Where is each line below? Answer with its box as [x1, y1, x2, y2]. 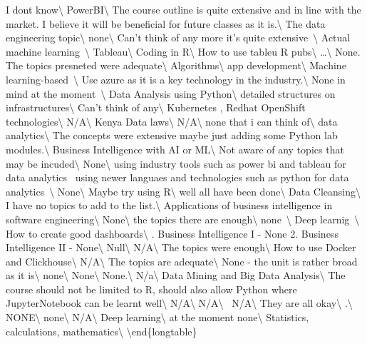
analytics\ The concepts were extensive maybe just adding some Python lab [6, 128, 338, 143]
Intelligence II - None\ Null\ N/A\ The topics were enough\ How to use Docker [6, 240, 356, 255]
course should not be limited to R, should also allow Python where [6, 281, 297, 296]
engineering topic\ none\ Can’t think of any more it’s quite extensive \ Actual [6, 30, 351, 45]
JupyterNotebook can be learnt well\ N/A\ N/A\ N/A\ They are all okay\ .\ [6, 295, 353, 310]
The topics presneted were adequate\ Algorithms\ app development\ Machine [6, 58, 346, 73]
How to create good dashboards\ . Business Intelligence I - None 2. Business [6, 226, 338, 241]
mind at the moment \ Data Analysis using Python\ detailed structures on [6, 86, 336, 101]
